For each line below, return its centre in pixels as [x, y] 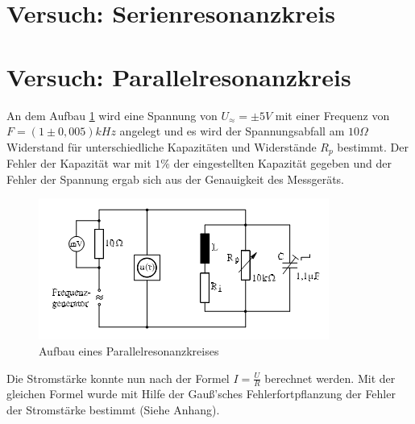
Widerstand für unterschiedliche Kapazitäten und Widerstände [162, 146]
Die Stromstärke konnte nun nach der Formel [118, 378]
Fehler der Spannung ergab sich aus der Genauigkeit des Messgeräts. [176, 179]
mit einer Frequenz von [332, 115]
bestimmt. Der [373, 146]
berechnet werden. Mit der [330, 378]
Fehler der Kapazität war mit [79, 163]
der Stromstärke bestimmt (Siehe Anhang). [113, 409]
